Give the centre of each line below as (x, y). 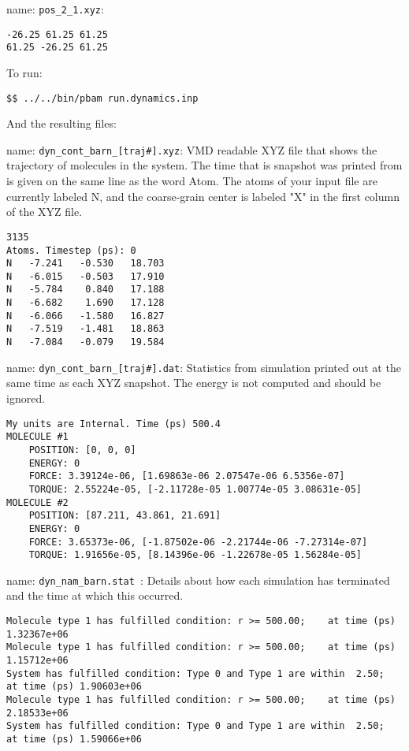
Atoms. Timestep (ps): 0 (71, 250)
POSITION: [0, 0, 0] (82, 450)
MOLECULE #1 (37, 437)
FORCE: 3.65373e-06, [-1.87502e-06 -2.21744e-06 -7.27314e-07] (198, 542)
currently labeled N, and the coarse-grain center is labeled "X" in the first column (203, 196)
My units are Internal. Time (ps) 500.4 (114, 424)
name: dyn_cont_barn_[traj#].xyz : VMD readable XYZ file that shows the (192, 149)
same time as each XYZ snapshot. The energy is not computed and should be (194, 383)
